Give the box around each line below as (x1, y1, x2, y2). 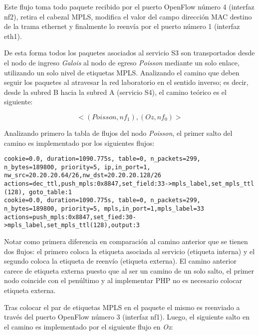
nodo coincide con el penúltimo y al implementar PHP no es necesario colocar (4, 275, 243, 286)
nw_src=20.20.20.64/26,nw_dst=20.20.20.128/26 (4, 172, 161, 179)
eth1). (4, 30, 22, 41)
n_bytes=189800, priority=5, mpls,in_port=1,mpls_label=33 (4, 205, 204, 213)
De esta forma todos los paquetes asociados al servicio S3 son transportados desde (4, 47, 255, 58)
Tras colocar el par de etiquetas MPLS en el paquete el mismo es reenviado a (4, 302, 240, 312)
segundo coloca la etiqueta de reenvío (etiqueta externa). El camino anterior (4, 256, 237, 266)
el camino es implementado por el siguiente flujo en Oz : (4, 321, 173, 332)
